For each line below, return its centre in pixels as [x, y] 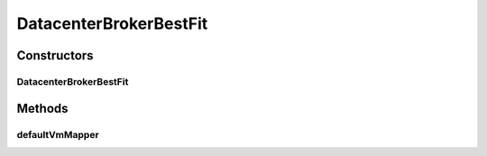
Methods [42, 108]
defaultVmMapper [58, 134]
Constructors [55, 55]
